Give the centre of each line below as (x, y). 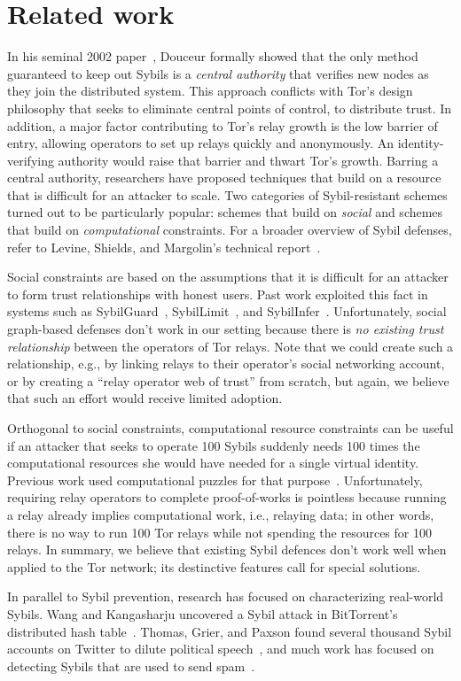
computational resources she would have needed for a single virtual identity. (213, 463)
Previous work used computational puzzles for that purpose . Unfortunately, (215, 480)
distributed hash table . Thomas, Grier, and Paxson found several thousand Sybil (230, 631)
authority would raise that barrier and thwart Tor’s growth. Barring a (248, 160)
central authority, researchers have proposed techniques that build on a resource (224, 178)
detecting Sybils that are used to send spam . (131, 666)
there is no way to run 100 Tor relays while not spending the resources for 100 (219, 532)
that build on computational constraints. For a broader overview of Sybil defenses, (230, 230)
